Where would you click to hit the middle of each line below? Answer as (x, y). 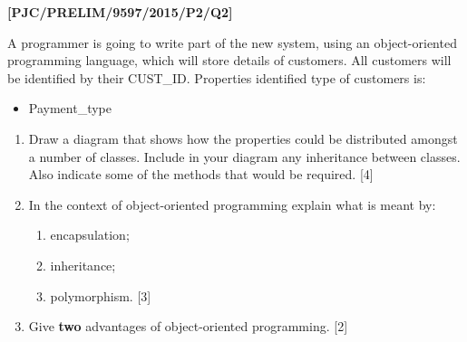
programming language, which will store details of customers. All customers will (229, 60)
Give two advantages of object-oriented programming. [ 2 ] (188, 326)
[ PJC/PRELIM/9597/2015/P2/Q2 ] (120, 12)
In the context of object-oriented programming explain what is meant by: (232, 204)
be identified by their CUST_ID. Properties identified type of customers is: (217, 77)
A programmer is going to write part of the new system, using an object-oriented (232, 42)
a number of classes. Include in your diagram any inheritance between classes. (244, 156)
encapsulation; (90, 235)
